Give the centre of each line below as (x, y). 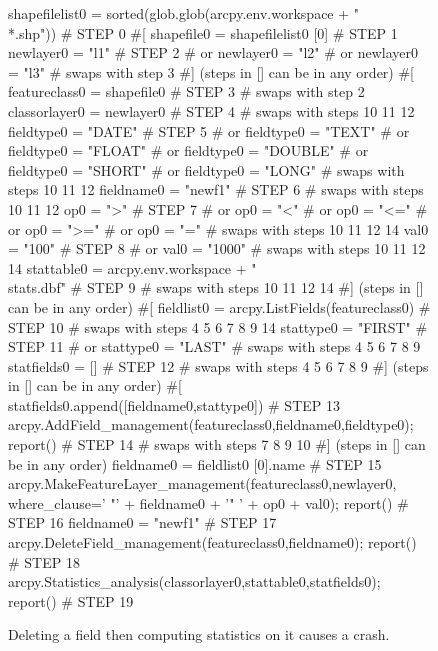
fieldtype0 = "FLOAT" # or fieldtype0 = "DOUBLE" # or (188, 150)
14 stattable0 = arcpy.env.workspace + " (132, 267)
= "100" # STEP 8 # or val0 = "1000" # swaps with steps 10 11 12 (217, 248)
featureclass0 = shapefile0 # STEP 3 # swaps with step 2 (186, 91)
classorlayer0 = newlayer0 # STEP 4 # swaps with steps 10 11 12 (211, 110)
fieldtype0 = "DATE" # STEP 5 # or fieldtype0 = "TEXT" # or (209, 130)
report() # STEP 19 (71, 600)
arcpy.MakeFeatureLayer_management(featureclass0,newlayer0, (202, 483)
